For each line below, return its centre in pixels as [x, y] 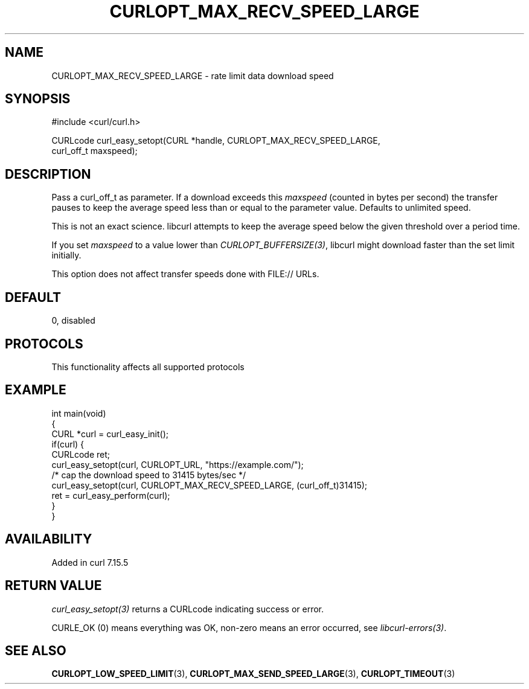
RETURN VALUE [53, 586]
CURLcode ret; [81, 454]
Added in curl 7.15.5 [90, 562]
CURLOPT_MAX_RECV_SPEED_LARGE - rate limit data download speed [193, 75]
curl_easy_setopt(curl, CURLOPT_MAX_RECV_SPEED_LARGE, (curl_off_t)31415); [210, 485]
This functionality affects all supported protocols [148, 367]
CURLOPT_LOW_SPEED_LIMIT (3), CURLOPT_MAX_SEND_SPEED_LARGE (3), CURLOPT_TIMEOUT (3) [253, 674]
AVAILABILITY [49, 539]
